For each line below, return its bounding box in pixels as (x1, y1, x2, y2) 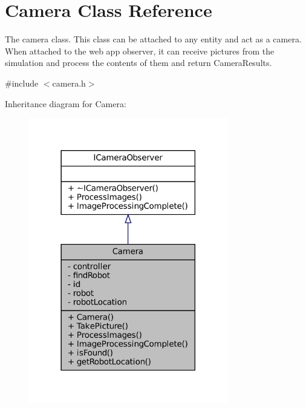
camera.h (52, 76, 86, 89)
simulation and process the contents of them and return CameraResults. (5, 56, 272, 69)
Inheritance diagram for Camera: (5, 97, 126, 110)
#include (5, 76, 39, 89)
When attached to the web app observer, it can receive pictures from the (5, 44, 275, 57)
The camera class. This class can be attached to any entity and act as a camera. (5, 33, 302, 45)
